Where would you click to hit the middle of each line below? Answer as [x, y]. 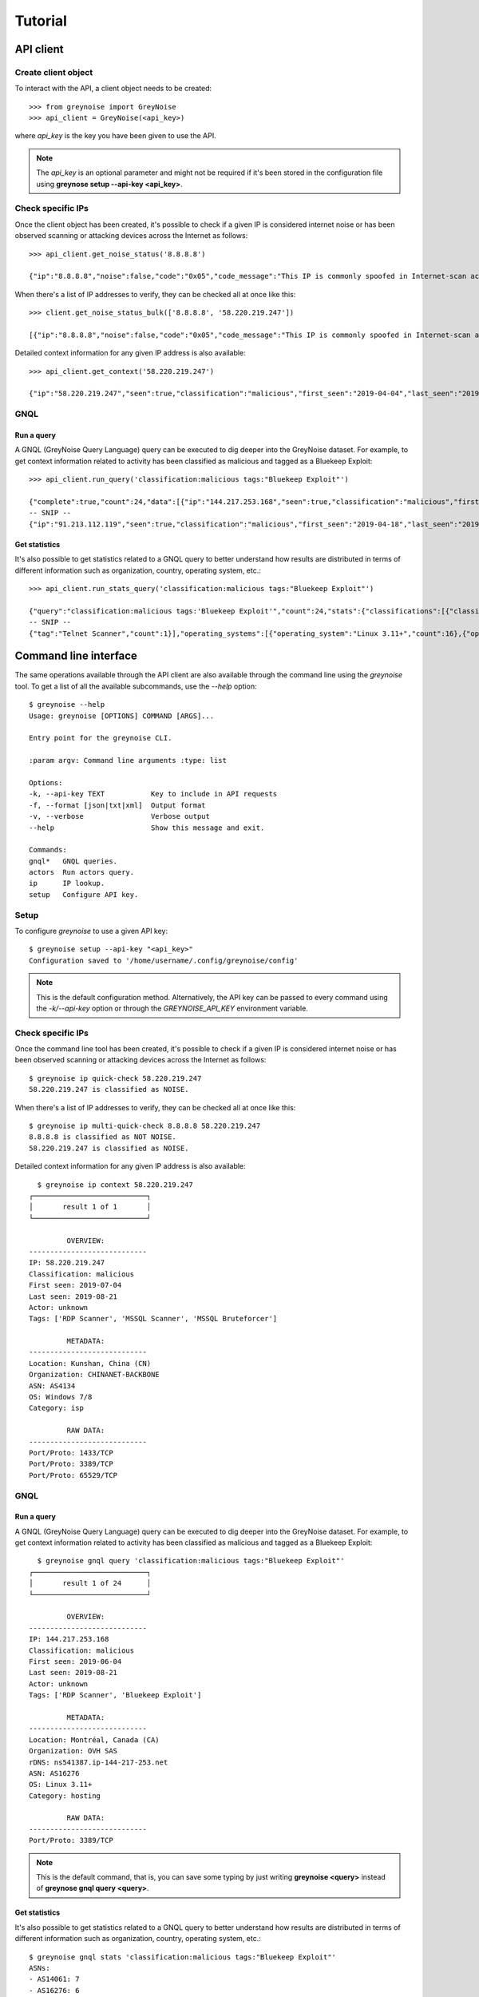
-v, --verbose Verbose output [120, 816]
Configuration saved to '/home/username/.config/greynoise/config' [164, 960]
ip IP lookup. [67, 883]
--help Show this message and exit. [147, 828]
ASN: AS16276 [54, 1773]
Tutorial [41, 21]
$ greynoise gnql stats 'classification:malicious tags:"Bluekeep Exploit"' [183, 1957]
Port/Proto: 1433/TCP [71, 1453]
